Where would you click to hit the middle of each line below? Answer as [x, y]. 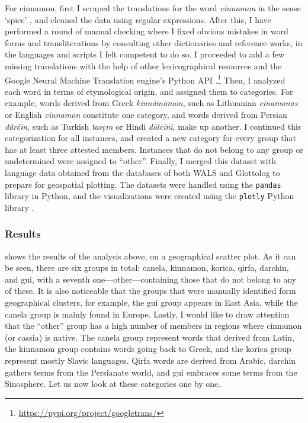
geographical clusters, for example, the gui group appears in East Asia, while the [151, 302]
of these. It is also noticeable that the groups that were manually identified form [150, 291]
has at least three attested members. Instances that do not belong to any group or [154, 149]
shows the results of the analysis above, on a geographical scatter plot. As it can [150, 256]
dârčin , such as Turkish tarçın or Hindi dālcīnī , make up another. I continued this [153, 126]
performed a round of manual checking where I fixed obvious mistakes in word [147, 31]
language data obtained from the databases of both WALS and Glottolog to [142, 172]
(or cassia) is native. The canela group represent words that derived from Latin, [150, 337]
